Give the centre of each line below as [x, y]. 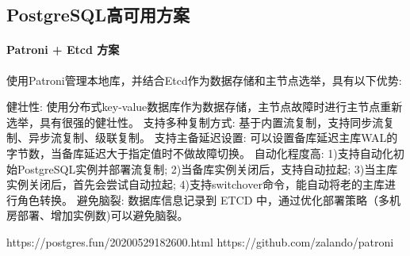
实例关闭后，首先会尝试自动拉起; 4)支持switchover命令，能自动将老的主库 [195, 184]
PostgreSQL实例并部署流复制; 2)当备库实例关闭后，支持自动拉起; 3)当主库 [207, 168]
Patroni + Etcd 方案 [63, 50]
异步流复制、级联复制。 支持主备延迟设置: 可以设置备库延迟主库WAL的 [213, 138]
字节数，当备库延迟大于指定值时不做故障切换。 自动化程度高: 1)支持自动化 [200, 153]
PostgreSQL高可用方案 [98, 15]
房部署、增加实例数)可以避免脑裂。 [98, 215]
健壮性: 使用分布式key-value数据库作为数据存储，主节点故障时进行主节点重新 [205, 107]
